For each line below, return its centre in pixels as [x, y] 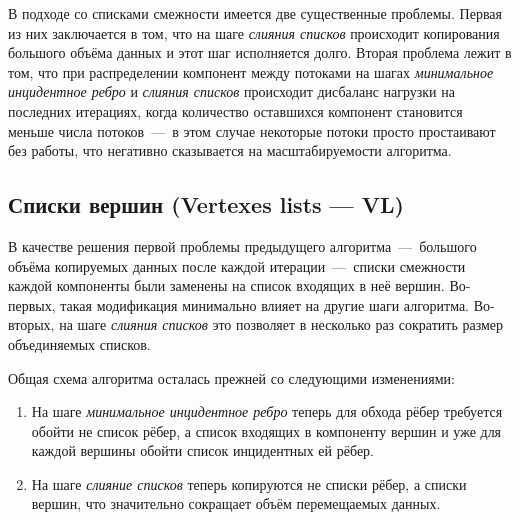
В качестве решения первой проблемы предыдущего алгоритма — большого [242, 245]
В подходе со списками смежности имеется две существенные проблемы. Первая [255, 13]
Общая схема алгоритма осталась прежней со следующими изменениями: [231, 377]
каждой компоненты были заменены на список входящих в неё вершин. [226, 285]
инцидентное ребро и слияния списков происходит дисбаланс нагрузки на [231, 91]
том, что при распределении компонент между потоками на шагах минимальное [251, 71]
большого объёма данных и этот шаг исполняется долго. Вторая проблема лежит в [260, 52]
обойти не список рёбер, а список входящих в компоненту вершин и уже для [266, 430]
